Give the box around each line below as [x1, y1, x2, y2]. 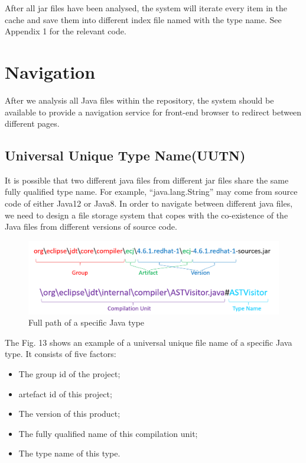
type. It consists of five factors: [5, 348, 116, 360]
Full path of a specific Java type [28, 316, 145, 329]
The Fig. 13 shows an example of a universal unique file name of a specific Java [5, 336, 292, 348]
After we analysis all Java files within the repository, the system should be [5, 94, 274, 106]
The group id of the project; [18, 368, 121, 380]
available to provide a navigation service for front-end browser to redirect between [5, 105, 302, 118]
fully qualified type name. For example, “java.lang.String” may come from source [5, 185, 298, 198]
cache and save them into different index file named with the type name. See [5, 13, 282, 25]
